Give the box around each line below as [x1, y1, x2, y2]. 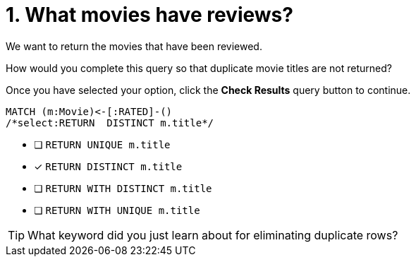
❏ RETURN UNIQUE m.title [34, 138, 171, 150]
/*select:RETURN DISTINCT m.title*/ [6, 117, 214, 129]
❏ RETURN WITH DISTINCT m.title [34, 181, 212, 194]
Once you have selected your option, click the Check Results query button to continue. [6, 83, 411, 96]
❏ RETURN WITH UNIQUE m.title [34, 203, 200, 216]
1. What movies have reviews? [6, 3, 293, 27]
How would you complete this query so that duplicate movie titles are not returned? [6, 61, 392, 74]
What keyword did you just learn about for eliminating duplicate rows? [27, 227, 398, 242]
